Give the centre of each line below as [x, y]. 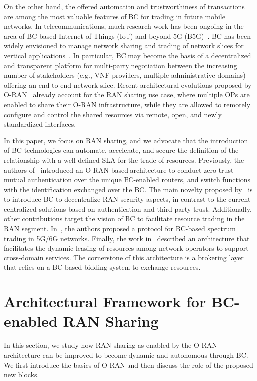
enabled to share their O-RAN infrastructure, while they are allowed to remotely [127, 104]
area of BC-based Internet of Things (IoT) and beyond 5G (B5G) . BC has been [127, 36]
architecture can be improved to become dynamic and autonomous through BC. [126, 354]
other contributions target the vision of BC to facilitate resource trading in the [124, 218]
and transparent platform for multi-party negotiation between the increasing [121, 65]
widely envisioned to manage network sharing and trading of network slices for [124, 46]
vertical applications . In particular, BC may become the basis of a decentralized [128, 55]
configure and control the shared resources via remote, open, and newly [113, 114]
